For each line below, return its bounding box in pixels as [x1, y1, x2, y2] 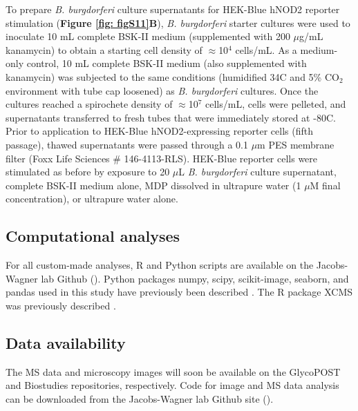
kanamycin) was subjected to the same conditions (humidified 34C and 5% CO [6, 69, 339, 84]
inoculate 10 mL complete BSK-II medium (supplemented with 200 [6, 29, 290, 44]
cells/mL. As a [235, 42, 297, 57]
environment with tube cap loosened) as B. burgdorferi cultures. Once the [6, 83, 319, 97]
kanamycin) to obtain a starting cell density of [6, 42, 202, 57]
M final [310, 178, 341, 192]
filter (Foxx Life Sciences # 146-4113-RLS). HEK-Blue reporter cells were [6, 151, 318, 165]
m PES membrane [257, 137, 335, 151]
